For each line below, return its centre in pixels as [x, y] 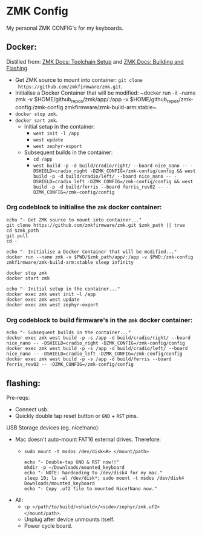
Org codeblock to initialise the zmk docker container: [84, 207]
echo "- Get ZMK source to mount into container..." [74, 220]
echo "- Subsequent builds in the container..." [69, 333]
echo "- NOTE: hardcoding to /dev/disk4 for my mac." [93, 473]
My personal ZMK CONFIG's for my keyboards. [65, 28]
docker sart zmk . [36, 120]
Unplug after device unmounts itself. [69, 519]
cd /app [43, 159]
